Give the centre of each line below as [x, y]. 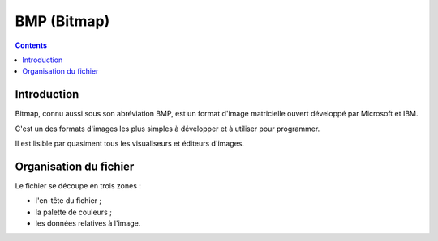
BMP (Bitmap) [62, 21]
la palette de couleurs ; [74, 212]
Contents [31, 45]
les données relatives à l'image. [88, 223]
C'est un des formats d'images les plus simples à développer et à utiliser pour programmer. [167, 129]
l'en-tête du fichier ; [69, 201]
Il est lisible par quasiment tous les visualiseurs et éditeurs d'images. [130, 144]
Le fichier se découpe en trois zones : [78, 185]
